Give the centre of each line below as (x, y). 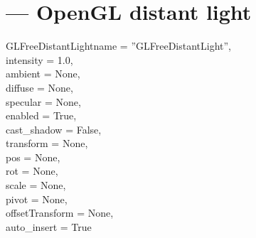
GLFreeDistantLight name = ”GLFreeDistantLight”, (119, 46)
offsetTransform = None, (60, 213)
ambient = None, (43, 74)
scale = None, (36, 185)
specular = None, (43, 101)
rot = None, (32, 171)
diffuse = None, (39, 87)
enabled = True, (41, 115)
